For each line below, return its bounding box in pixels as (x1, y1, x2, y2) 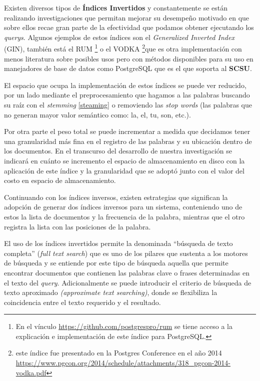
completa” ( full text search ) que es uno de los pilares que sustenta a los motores (4, 247, 248, 258)
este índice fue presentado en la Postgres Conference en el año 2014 (15, 347, 222, 358)
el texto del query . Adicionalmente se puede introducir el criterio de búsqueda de (4, 277, 251, 287)
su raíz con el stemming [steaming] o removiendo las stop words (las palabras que (4, 99, 252, 109)
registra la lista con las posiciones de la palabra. (4, 221, 151, 231)
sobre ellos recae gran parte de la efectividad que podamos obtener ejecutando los (4, 22, 254, 32)
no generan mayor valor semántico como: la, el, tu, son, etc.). (4, 109, 191, 119)
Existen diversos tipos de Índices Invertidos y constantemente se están (4, 2, 228, 12)
